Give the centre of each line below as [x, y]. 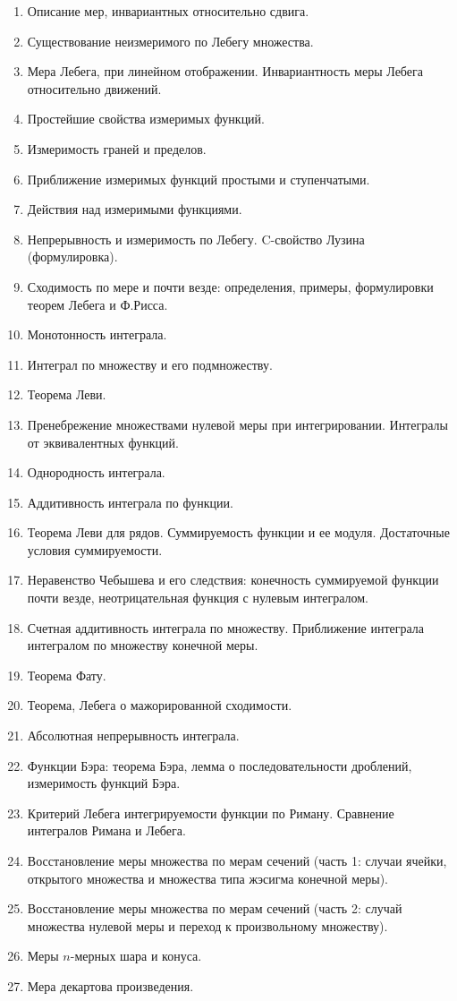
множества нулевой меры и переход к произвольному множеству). [207, 925]
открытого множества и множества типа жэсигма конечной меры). [207, 878]
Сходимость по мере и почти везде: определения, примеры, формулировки [230, 286]
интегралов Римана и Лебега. [106, 830]
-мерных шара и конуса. [136, 956]
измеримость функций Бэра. [104, 783]
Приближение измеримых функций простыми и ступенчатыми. [199, 179]
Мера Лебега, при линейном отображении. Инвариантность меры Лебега [225, 71]
